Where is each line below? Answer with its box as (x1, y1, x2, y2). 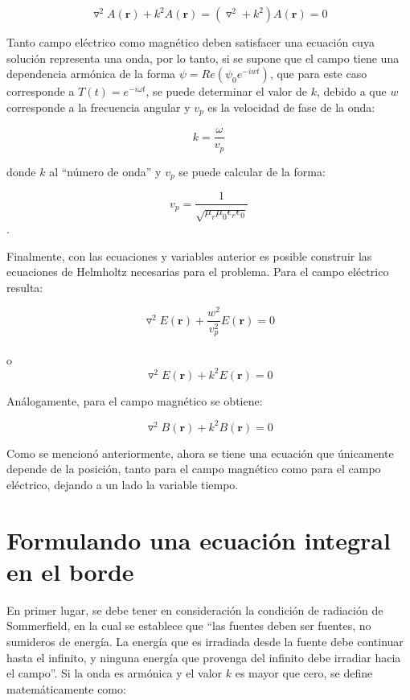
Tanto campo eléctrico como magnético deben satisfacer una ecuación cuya (6, 34, 375, 50)
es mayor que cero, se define (235, 665, 373, 681)
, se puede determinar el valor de (146, 83, 308, 100)
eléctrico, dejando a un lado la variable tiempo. (6, 476, 239, 492)
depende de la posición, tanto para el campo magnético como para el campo (6, 460, 381, 477)
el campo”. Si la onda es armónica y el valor (6, 665, 223, 681)
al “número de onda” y (49, 163, 162, 179)
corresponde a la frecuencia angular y (6, 98, 191, 115)
